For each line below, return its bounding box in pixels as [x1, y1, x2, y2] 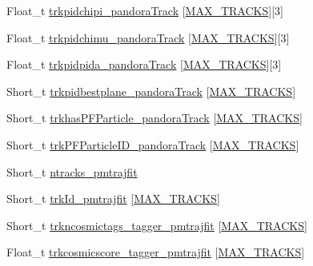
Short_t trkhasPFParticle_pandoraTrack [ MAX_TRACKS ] [6, 109, 303, 126]
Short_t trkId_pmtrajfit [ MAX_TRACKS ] [6, 190, 220, 207]
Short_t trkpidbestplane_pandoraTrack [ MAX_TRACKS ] [6, 82, 296, 99]
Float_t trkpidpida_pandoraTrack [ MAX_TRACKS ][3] [6, 56, 282, 73]
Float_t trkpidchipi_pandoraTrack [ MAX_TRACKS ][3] [6, 2, 283, 18]
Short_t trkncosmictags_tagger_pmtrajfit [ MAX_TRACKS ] [6, 216, 307, 233]
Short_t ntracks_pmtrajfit [6, 163, 138, 180]
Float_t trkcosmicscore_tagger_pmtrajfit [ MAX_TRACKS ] [6, 244, 305, 260]
